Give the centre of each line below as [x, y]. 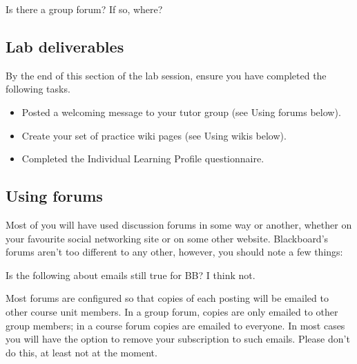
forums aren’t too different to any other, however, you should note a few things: [174, 252]
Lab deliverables [65, 46]
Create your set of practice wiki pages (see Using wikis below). [154, 135]
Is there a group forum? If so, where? [84, 9]
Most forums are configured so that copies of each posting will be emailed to [167, 298]
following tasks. [38, 89]
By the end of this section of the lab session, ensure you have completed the [166, 75]
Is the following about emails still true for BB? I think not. [131, 275]
